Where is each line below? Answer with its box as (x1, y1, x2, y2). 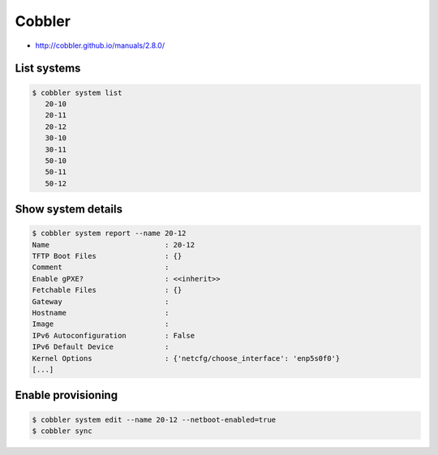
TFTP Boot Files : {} (32, 251, 182, 261)
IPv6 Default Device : (32, 342, 170, 352)
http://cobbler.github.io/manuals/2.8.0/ (35, 41, 165, 50)
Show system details (15, 203, 123, 217)
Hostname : (32, 308, 170, 317)
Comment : (32, 263, 170, 272)
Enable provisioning (15, 388, 118, 402)
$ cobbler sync (32, 426, 92, 436)
